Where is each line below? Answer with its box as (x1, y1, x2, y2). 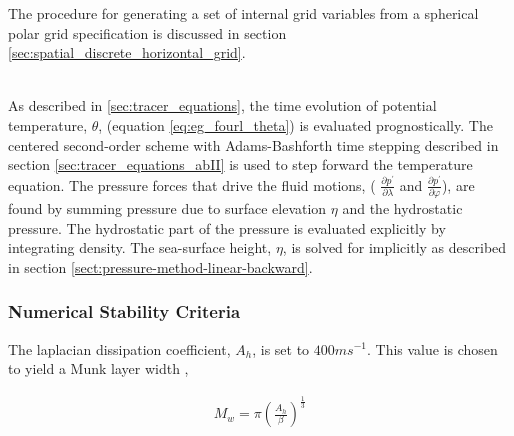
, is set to (252, 338, 310, 359)
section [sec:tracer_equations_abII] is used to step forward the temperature (8, 154, 473, 175)
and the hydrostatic (342, 197, 463, 218)
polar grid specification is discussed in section (8, 22, 287, 43)
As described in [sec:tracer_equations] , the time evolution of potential (8, 95, 437, 116)
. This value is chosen (366, 338, 498, 359)
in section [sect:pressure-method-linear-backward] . (8, 256, 313, 277)
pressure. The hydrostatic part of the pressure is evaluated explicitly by (8, 217, 446, 238)
